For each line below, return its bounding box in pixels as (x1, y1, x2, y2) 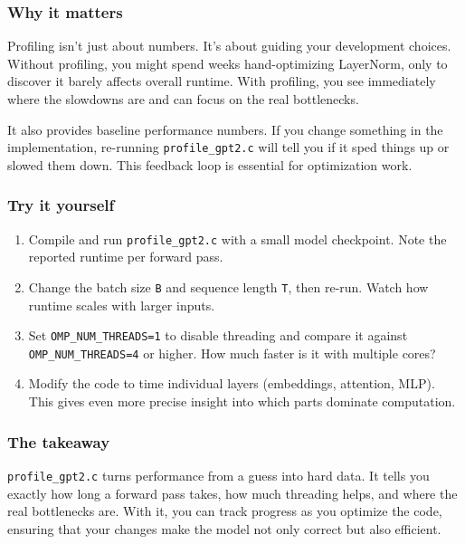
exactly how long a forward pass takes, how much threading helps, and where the (7, 483, 458, 502)
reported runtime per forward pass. (28, 247, 223, 266)
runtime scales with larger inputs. (28, 295, 215, 314)
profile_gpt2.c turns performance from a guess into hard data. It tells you (7, 465, 430, 484)
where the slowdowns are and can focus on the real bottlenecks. (7, 90, 359, 108)
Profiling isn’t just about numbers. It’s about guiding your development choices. (7, 36, 451, 55)
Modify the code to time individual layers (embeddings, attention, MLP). (28, 374, 435, 393)
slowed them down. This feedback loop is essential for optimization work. (7, 155, 413, 174)
